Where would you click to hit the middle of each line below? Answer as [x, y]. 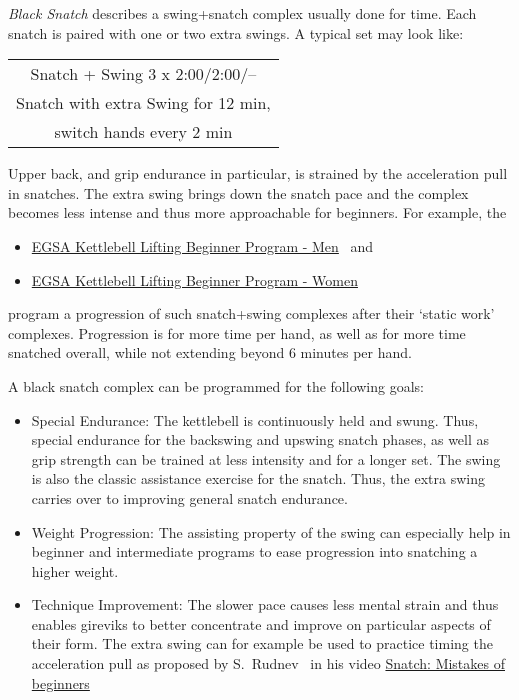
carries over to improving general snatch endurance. [189, 497]
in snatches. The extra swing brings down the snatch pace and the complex [238, 192]
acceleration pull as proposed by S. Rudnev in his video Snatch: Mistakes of [268, 663]
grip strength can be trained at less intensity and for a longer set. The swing [266, 458]
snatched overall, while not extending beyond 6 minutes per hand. [210, 352]
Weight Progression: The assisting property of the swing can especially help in [271, 531]
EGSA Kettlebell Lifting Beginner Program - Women [194, 279]
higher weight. [75, 570]
